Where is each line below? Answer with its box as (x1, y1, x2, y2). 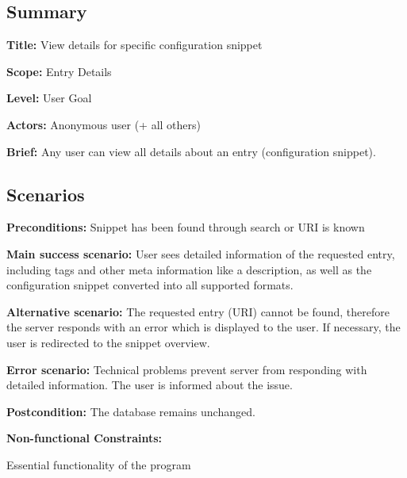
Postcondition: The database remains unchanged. (6, 403, 255, 419)
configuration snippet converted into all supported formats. (6, 277, 294, 293)
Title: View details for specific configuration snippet (6, 36, 263, 53)
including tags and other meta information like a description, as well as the (6, 261, 372, 277)
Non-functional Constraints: (6, 430, 163, 446)
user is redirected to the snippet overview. (6, 334, 210, 350)
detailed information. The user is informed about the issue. (6, 377, 293, 393)
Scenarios (6, 182, 85, 206)
